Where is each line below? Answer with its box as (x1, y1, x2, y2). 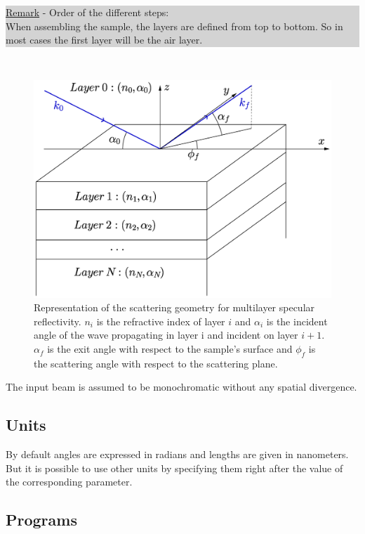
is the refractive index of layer (96, 313, 225, 328)
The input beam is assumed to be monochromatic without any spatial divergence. (6, 379, 357, 394)
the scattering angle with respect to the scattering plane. (34, 356, 278, 370)
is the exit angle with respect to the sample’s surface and (47, 341, 293, 356)
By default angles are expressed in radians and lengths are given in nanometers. (6, 447, 349, 462)
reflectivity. (34, 313, 81, 328)
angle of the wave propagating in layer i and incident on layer (34, 327, 298, 342)
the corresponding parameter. (6, 474, 133, 489)
